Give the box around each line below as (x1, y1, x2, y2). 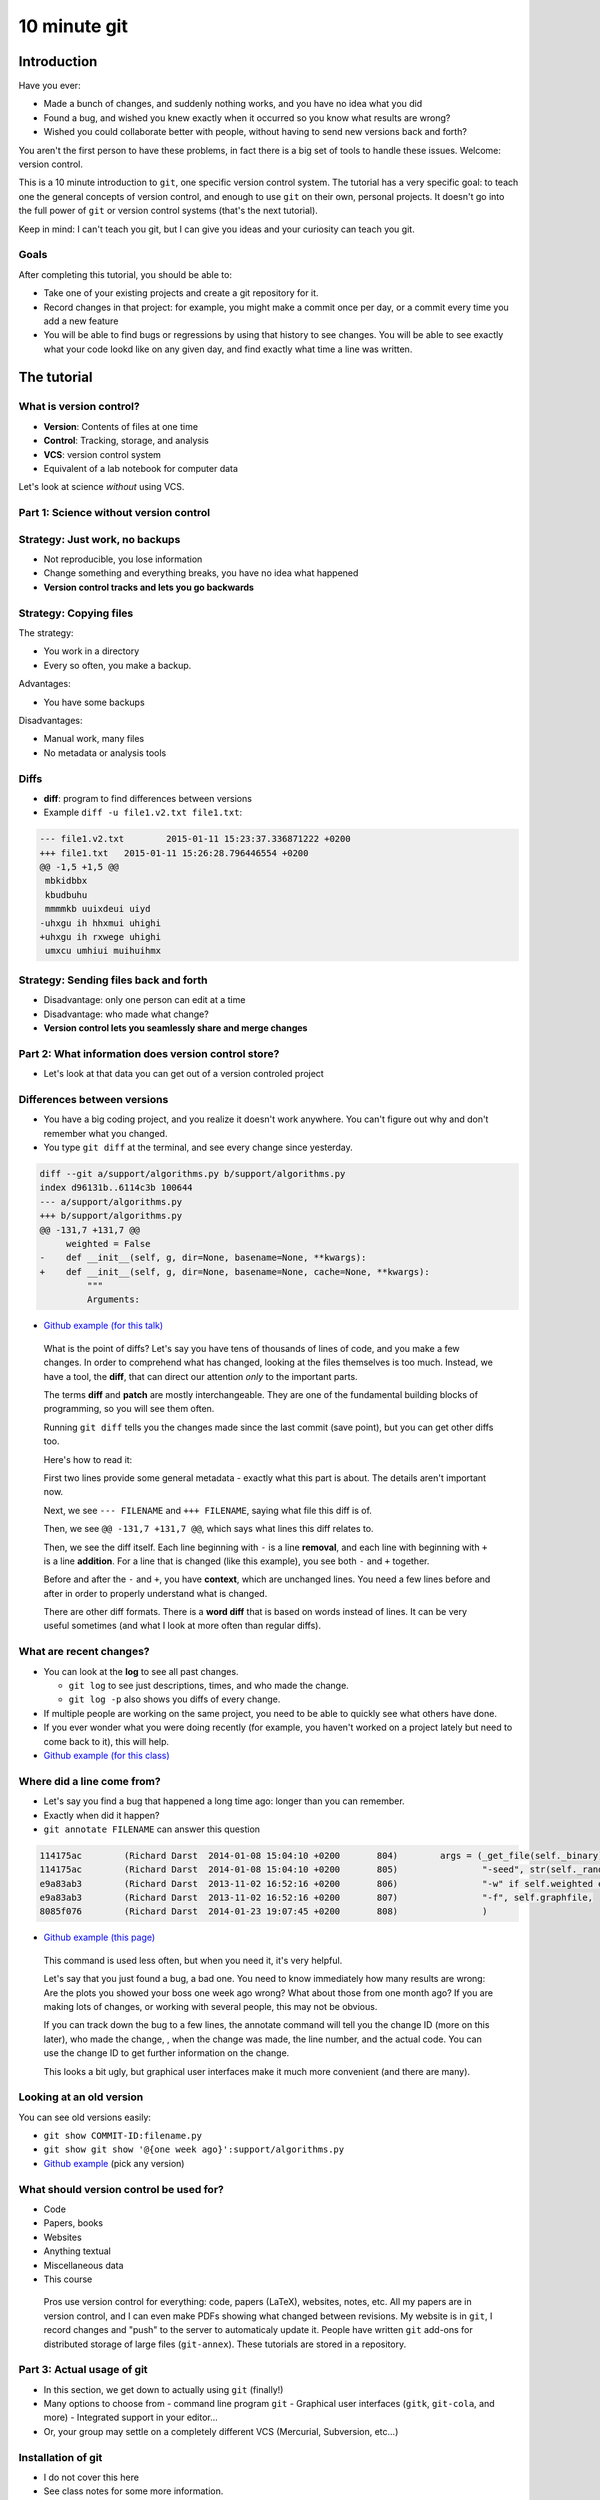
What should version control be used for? (18, 2182, 224, 2196)
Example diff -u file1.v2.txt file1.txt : (43, 806, 243, 819)
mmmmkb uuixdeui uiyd (45, 903, 151, 915)
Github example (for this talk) (43, 1320, 164, 1332)
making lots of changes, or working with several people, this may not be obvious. (43, 2000, 378, 2012)
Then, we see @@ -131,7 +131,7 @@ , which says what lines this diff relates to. (43, 1523, 374, 1535)
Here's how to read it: (43, 1453, 133, 1465)
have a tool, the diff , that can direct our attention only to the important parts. (43, 1370, 359, 1382)
